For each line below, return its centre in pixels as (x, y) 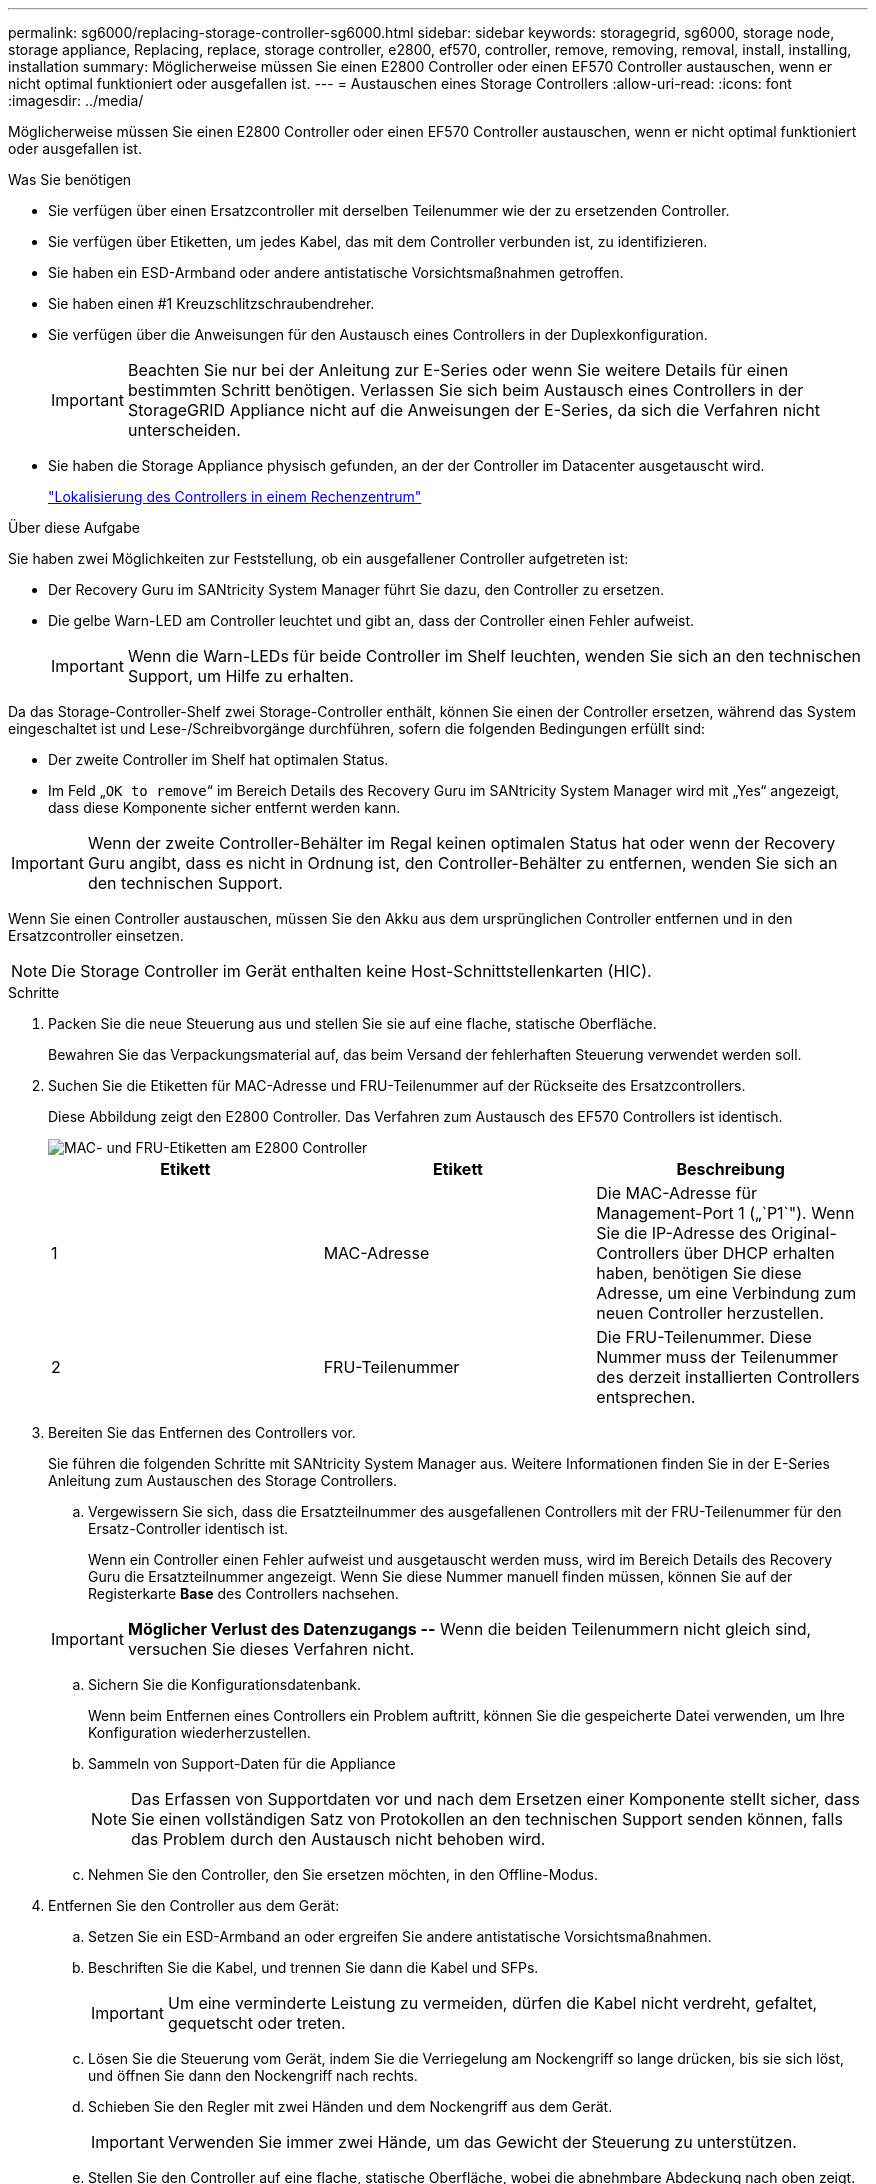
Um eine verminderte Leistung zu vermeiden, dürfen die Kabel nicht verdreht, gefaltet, (492, 2003)
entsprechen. (646, 1397)
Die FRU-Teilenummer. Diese (704, 1337)
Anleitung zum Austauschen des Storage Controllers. (223, 1480)
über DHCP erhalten (759, 1253)
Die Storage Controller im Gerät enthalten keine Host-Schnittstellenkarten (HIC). (351, 971)
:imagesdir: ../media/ (76, 100)
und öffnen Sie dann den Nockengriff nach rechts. (253, 2075)
